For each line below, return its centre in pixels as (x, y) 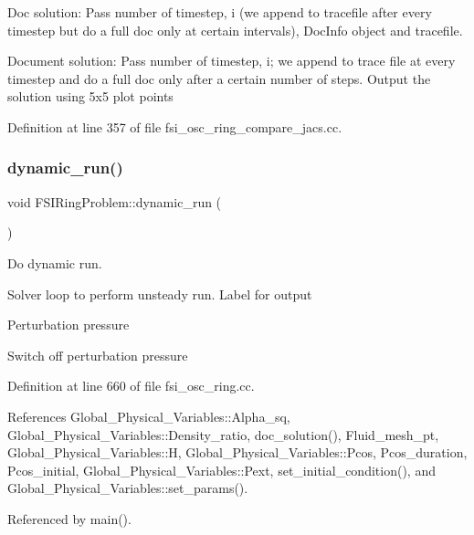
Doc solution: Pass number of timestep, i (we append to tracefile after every (220, 12)
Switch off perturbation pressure (98, 355)
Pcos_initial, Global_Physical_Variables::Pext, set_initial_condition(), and (221, 470)
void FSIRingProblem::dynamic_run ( (115, 201)
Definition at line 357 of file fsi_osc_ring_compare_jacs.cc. (175, 126)
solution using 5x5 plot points (90, 96)
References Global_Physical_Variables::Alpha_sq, (149, 416)
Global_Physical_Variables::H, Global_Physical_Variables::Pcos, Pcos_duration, (237, 452)
